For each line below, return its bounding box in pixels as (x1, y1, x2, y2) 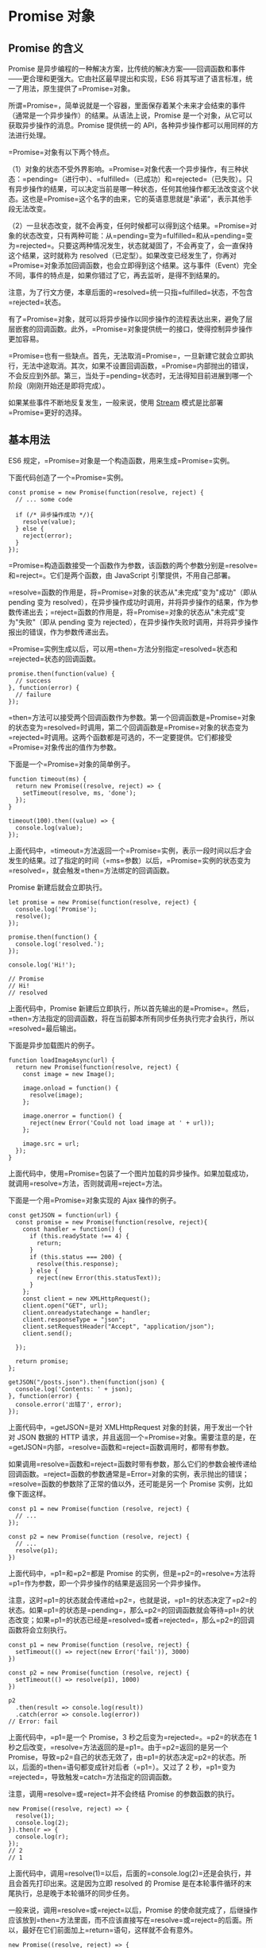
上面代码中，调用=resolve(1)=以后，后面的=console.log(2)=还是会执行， (8, 1869, 245, 1878)
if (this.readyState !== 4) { (29, 1232, 129, 1240)
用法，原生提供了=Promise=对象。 (21, 84, 135, 93)
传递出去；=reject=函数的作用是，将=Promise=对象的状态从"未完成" (14, 607, 239, 617)
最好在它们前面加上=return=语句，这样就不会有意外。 (21, 1925, 198, 1934)
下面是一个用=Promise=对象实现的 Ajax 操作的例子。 (8, 1195, 181, 1205)
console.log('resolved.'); (15, 939, 105, 948)
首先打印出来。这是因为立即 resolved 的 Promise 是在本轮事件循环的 (21, 1878, 245, 1888)
